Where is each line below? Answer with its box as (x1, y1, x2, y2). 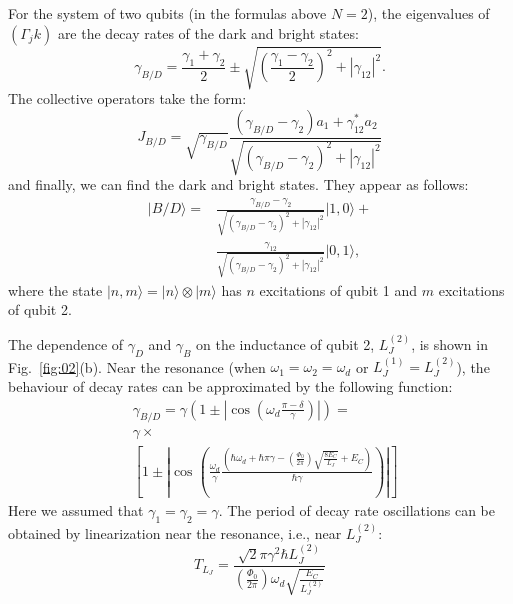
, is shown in (411, 333, 488, 354)
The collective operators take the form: (8, 88, 247, 109)
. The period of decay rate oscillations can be (218, 500, 495, 521)
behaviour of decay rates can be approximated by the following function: (8, 375, 453, 396)
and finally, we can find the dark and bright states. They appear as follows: (8, 174, 469, 195)
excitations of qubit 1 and (259, 279, 418, 300)
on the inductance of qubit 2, (196, 333, 375, 354)
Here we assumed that (8, 500, 144, 521)
